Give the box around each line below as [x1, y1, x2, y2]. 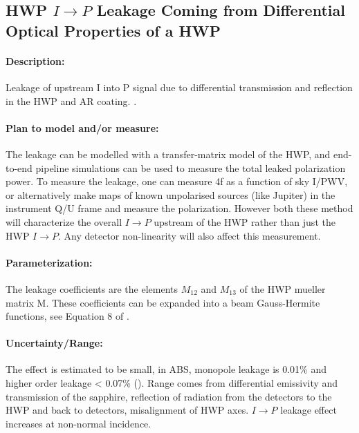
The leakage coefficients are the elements [6, 281, 178, 296]
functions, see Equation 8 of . [6, 309, 129, 323]
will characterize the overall [6, 214, 122, 229]
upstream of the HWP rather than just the [154, 214, 335, 229]
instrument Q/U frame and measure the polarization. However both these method [6, 201, 353, 215]
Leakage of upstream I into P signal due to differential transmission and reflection [6, 79, 353, 94]
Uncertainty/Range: [6, 336, 103, 350]
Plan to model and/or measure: [6, 120, 159, 135]
